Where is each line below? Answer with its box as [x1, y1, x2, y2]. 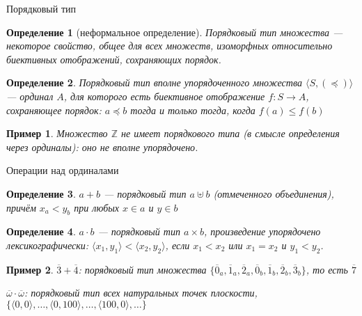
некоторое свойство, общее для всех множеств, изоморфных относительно [6, 38, 333, 53]
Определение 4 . [6, 224, 76, 239]
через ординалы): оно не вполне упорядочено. [6, 139, 198, 154]
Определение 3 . [6, 186, 76, 200]
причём [6, 200, 36, 214]
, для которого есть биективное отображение [63, 88, 265, 103]
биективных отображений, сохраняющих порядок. [6, 52, 221, 66]
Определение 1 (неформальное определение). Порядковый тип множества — [6, 24, 343, 39]
